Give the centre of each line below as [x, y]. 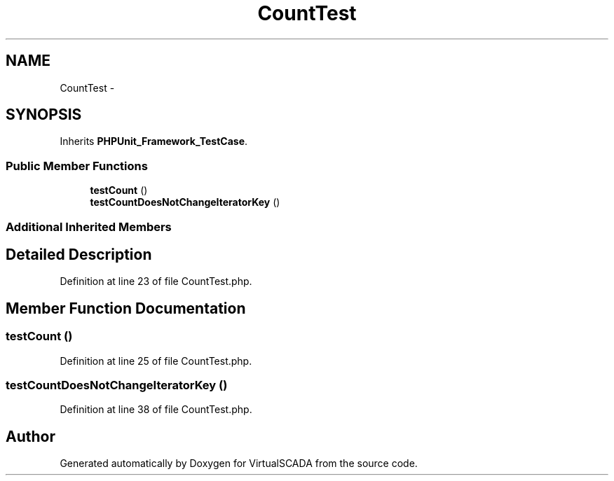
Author [30, 436]
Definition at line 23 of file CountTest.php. [156, 281]
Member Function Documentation [126, 308]
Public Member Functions [77, 166]
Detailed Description [79, 254]
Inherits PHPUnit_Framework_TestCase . [154, 141]
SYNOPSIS [44, 115]
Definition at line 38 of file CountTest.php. [156, 410]
